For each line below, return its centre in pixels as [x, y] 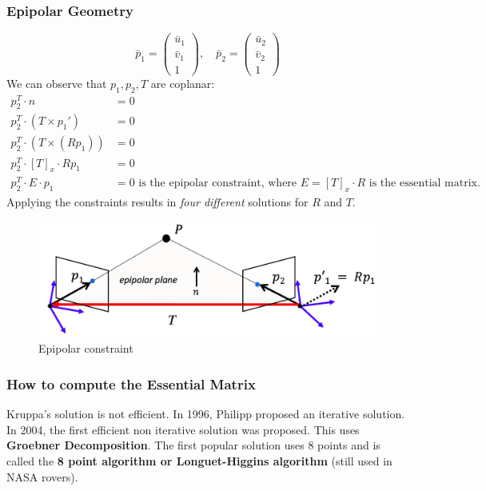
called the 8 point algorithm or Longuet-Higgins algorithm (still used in [199, 461]
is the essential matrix [423, 184]
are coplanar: [183, 83]
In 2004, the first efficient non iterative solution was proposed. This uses [183, 429]
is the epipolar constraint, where [218, 184]
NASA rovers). [42, 476]
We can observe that [57, 83]
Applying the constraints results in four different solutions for [157, 202]
